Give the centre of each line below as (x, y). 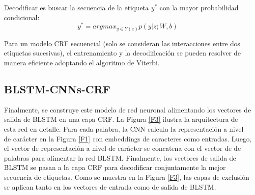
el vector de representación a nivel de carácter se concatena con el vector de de (123, 148)
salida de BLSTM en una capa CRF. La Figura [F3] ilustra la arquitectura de (121, 119)
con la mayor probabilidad (199, 7)
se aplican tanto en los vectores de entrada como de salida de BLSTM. (110, 186)
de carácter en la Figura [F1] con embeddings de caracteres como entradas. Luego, (128, 138)
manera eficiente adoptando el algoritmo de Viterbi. (82, 62)
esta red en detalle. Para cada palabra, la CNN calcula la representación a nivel (124, 128)
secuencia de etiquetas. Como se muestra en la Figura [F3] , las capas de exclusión (127, 177)
